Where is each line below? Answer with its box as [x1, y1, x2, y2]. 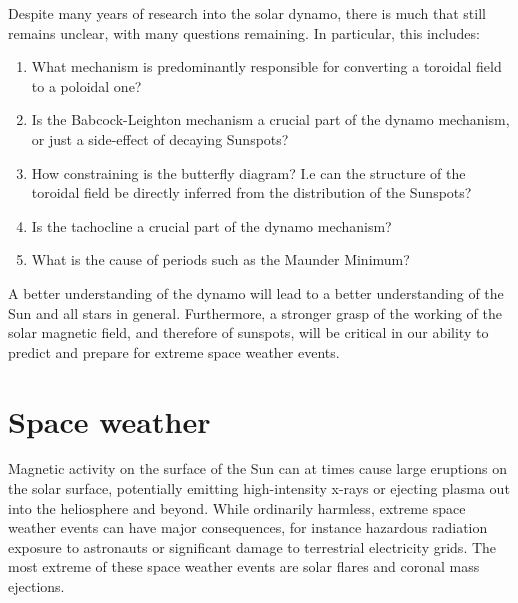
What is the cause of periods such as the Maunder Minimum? [31, 249, 410, 270]
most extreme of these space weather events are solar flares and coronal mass [8, 556, 480, 577]
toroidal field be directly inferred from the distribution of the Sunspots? [31, 182, 472, 203]
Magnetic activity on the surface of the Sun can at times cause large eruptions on [8, 458, 507, 479]
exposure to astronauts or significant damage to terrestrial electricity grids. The [8, 536, 497, 557]
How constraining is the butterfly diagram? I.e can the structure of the [31, 162, 466, 183]
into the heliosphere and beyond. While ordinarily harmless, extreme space [8, 497, 466, 518]
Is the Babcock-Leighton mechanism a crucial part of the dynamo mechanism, [31, 109, 510, 130]
